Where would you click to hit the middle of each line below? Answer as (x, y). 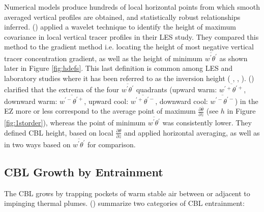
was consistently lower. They (207, 123)
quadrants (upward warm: (177, 89)
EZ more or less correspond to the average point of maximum (100, 111)
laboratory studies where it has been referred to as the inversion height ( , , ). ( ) (129, 78)
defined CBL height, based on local (59, 132)
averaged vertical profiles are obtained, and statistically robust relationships (122, 17)
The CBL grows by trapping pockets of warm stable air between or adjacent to (127, 193)
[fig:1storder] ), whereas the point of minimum (75, 123)
